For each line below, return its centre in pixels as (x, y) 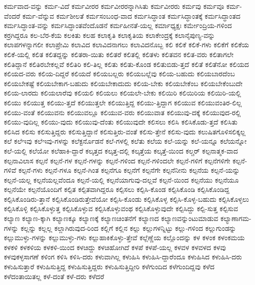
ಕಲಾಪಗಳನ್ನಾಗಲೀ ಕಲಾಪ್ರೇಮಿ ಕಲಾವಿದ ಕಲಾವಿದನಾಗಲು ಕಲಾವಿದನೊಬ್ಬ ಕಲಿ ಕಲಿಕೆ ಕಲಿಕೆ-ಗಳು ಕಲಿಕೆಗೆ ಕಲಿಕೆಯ (127, 45)
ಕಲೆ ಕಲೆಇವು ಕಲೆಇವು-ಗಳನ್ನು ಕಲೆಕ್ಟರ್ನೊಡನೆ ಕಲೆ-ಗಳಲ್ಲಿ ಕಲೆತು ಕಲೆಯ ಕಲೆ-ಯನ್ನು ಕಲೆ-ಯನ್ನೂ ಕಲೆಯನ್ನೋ (125, 141)
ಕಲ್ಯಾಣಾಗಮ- (236, 218)
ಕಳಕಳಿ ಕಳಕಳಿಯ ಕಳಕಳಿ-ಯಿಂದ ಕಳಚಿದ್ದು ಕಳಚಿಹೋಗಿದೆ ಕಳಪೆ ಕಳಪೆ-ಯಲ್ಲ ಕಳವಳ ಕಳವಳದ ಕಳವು (115, 247)
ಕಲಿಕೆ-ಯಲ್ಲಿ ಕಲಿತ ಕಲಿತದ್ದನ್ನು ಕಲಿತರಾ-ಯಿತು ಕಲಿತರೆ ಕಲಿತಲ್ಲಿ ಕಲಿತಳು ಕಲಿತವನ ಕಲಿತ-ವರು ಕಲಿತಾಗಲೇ (119, 54)
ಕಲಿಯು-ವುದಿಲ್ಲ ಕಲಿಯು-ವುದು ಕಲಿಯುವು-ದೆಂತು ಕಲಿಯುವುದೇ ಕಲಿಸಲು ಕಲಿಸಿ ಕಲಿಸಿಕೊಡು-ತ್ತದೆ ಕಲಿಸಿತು (121, 122)
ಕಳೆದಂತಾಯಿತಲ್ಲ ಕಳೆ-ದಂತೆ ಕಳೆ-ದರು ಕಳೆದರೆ (54, 276)
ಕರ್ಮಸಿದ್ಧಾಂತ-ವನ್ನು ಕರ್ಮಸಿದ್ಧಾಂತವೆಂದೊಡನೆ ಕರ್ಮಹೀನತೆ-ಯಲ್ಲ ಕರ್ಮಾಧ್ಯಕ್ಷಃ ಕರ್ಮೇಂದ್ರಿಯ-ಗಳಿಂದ (118, 25)
